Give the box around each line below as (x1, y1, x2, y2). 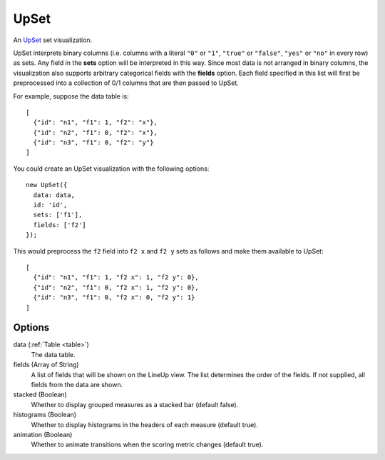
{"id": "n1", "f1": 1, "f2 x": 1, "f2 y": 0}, (33, 274, 199, 281)
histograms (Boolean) (13, 411, 77, 419)
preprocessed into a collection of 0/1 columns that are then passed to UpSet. (13, 79, 239, 87)
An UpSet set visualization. (13, 36, 93, 44)
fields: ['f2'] (33, 221, 86, 229)
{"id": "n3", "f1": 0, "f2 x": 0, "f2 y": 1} (33, 294, 195, 301)
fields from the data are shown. (31, 381, 123, 389)
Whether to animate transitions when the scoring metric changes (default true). (31, 440, 264, 449)
